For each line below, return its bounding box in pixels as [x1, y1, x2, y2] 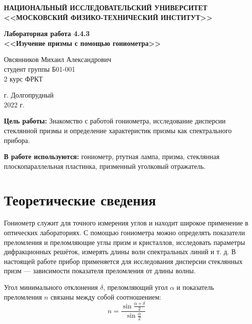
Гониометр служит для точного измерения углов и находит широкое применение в [4, 218, 249, 228]
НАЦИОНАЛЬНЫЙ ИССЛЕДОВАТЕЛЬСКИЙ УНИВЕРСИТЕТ [4, 2, 208, 12]
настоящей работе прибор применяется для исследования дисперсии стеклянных [4, 256, 243, 266]
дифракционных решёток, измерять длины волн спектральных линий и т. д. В [4, 246, 236, 257]
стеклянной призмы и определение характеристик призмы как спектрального [4, 125, 232, 135]
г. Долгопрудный [4, 90, 54, 100]
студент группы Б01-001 [4, 63, 76, 74]
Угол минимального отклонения [4, 282, 98, 292]
